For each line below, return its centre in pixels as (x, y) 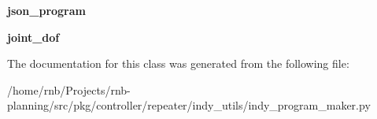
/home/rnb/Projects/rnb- (69, 89)
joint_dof (33, 37)
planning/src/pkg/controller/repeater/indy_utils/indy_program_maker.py (189, 105)
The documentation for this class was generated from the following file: (178, 63)
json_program (46, 10)
